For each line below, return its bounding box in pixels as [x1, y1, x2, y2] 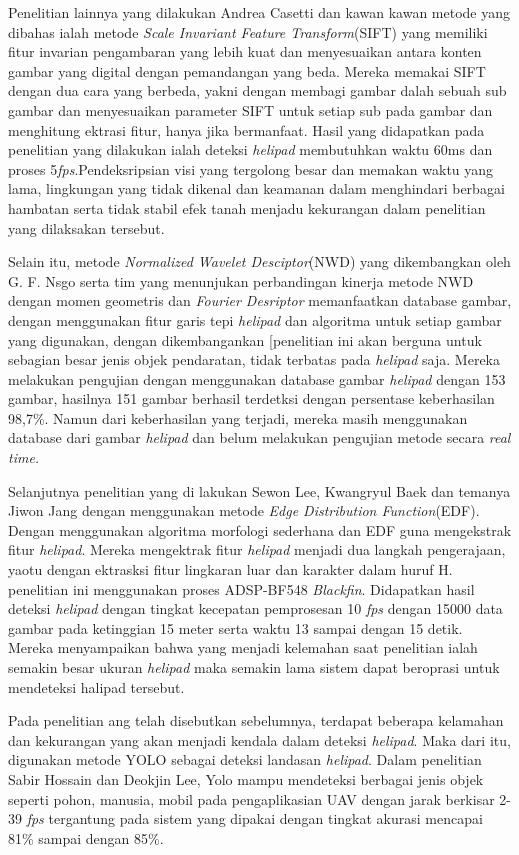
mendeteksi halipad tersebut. [8, 676, 185, 697]
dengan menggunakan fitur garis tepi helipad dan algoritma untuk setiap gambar [8, 309, 502, 330]
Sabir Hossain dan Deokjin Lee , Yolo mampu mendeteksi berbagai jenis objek [8, 768, 484, 789]
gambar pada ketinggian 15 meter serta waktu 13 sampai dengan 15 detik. [8, 617, 463, 638]
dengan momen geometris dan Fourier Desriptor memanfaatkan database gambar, [8, 290, 512, 311]
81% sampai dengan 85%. [8, 827, 164, 848]
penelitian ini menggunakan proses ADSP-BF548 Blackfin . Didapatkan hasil [8, 578, 475, 599]
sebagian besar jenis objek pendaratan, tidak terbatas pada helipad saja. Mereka [8, 349, 500, 370]
